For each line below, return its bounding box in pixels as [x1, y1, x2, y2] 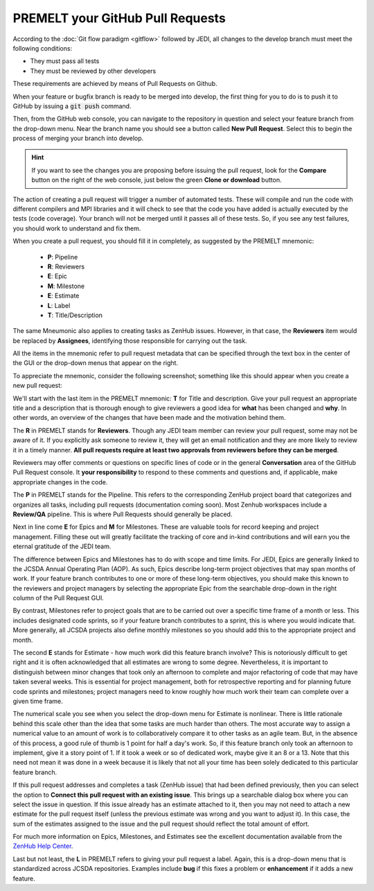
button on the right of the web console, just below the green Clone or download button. [31, 176, 282, 184]
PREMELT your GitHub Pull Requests [12, 10, 226, 26]
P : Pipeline [47, 253, 78, 261]
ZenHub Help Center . [12, 842, 73, 850]
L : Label [47, 301, 71, 309]
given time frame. [12, 697, 64, 705]
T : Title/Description [47, 311, 103, 319]
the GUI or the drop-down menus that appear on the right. [12, 359, 179, 367]
